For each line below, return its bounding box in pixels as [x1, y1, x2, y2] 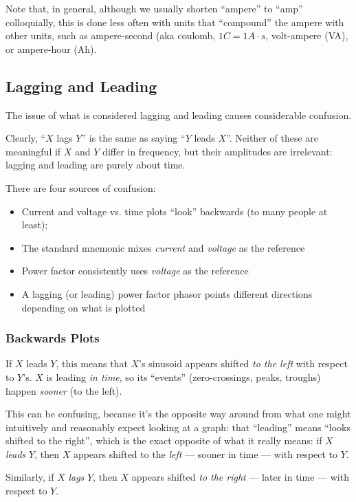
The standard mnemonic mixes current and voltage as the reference [21, 240, 305, 254]
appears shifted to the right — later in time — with [131, 470, 349, 484]
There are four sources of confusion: [5, 180, 156, 195]
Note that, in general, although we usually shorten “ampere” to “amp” [5, 1, 303, 15]
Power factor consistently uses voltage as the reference [21, 263, 249, 278]
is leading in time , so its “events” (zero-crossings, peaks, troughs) [46, 369, 321, 384]
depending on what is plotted [21, 300, 146, 314]
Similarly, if [5, 470, 54, 484]
